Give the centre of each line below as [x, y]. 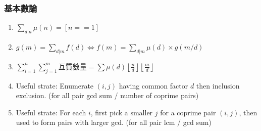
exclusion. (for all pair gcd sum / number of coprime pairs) [107, 95]
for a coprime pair [188, 112]
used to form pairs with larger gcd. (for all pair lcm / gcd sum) [114, 122]
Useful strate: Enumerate [55, 85]
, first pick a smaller [122, 112]
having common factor [153, 85]
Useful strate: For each [51, 112]
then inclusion [218, 85]
